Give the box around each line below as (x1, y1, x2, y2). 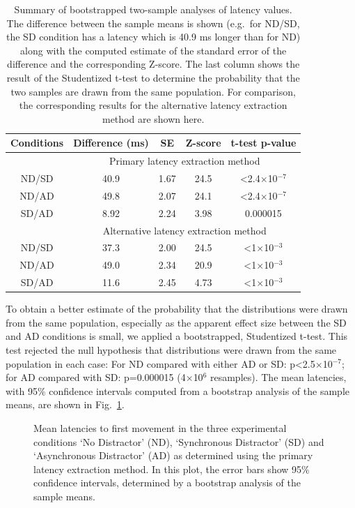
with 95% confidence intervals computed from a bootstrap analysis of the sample (6, 383, 349, 398)
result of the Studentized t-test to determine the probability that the (6, 70, 300, 84)
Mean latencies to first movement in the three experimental (33, 420, 287, 435)
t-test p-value (230, 135, 297, 150)
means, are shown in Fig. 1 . (6, 397, 125, 412)
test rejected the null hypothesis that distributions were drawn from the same (6, 342, 337, 357)
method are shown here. (102, 111, 205, 126)
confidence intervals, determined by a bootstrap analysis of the (33, 475, 301, 490)
